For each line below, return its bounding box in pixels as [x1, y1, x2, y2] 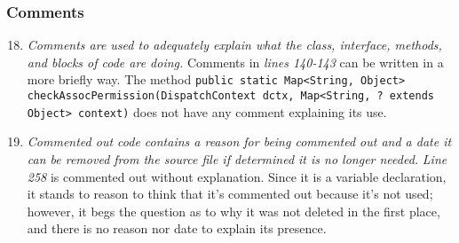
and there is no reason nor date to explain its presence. [27, 219, 327, 238]
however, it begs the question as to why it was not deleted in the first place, [27, 201, 440, 220]
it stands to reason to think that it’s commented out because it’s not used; [27, 184, 433, 203]
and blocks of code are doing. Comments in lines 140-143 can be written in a [27, 52, 444, 71]
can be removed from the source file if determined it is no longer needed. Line [27, 149, 447, 168]
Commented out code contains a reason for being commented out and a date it [27, 132, 452, 151]
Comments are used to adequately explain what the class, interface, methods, [27, 35, 442, 54]
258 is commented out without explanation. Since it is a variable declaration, [27, 167, 447, 185]
